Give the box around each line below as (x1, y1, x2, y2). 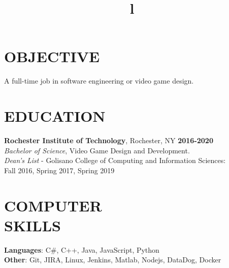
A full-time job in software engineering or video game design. (4, 75, 194, 86)
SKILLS (4, 215, 61, 235)
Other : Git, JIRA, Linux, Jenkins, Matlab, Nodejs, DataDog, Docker (4, 254, 221, 265)
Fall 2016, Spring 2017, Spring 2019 (4, 165, 115, 175)
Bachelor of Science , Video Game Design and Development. (4, 145, 190, 155)
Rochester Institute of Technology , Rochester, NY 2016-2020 (4, 135, 213, 146)
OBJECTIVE (4, 46, 100, 67)
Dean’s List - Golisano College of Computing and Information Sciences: (4, 155, 226, 166)
